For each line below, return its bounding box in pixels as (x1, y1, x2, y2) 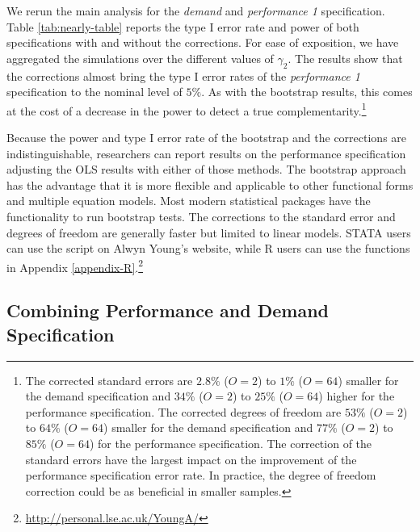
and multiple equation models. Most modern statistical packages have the (6, 192, 371, 209)
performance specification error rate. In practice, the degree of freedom (25, 467, 376, 484)
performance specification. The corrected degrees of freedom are (25, 403, 342, 420)
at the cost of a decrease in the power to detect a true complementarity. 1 (6, 99, 367, 119)
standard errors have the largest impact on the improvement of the (25, 450, 357, 467)
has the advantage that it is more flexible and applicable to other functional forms (6, 176, 414, 193)
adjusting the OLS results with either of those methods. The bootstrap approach (6, 161, 406, 178)
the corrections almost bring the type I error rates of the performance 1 (6, 67, 360, 84)
